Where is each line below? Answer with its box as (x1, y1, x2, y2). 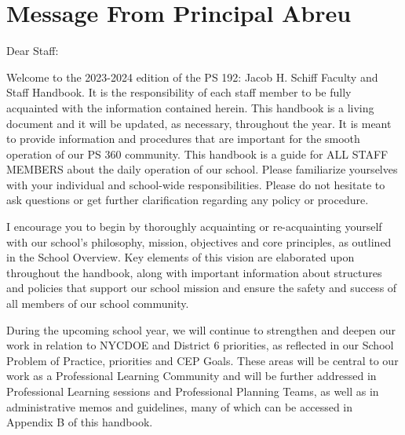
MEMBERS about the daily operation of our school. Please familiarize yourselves (6, 161, 398, 177)
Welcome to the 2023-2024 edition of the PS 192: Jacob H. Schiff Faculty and (6, 68, 378, 85)
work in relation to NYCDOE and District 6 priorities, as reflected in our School (6, 337, 394, 353)
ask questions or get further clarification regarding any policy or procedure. (6, 192, 369, 208)
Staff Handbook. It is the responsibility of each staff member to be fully (6, 84, 352, 101)
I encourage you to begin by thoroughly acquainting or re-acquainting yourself (6, 218, 382, 235)
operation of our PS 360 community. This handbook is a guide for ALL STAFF (6, 145, 389, 162)
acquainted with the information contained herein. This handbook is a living (6, 99, 374, 115)
